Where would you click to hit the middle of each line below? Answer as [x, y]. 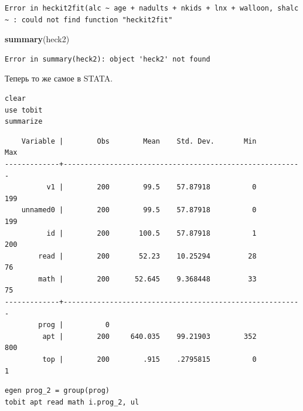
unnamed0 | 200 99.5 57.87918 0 [139, 210]
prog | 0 [74, 325]
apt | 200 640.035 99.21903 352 [149, 336]
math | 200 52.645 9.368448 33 [147, 279]
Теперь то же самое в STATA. [59, 78]
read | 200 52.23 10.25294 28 [147, 256]
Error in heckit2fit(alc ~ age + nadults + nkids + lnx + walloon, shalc [152, 8]
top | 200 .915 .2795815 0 [149, 360]
